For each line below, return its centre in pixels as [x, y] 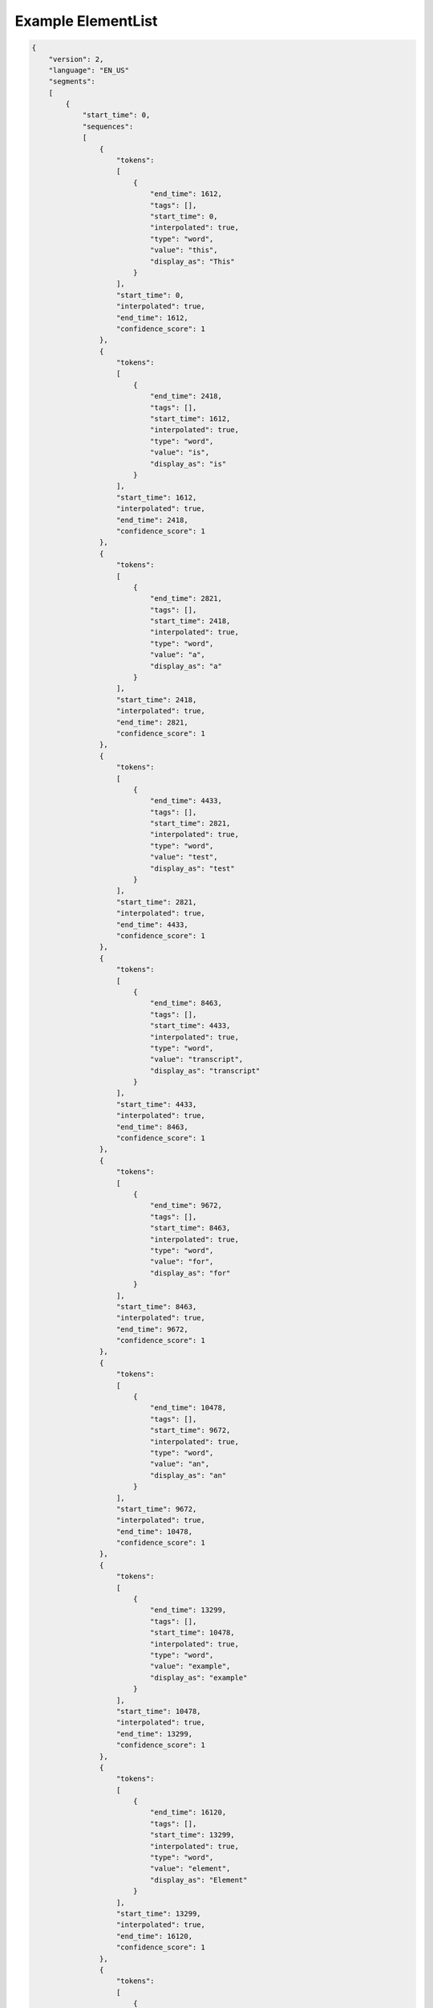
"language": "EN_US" [89, 70]
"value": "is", [180, 453]
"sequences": [108, 126]
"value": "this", [184, 250]
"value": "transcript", [196, 1059]
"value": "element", [190, 1869]
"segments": [72, 82]
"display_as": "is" [188, 463]
